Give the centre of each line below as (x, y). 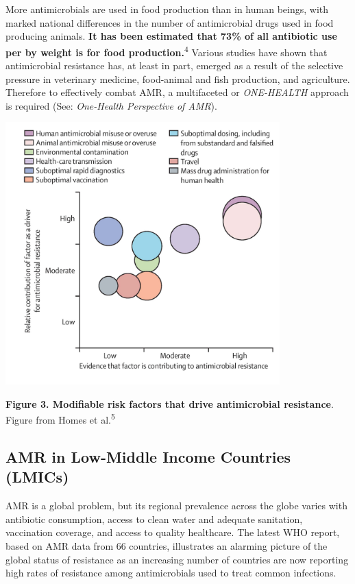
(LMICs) (37, 477)
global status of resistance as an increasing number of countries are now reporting (177, 559)
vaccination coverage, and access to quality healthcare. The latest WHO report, (173, 532)
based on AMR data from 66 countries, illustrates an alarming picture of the (167, 546)
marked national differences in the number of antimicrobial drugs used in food (170, 22)
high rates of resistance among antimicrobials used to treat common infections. (171, 573)
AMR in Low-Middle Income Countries (148, 457)
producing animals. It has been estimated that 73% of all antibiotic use (171, 36)
